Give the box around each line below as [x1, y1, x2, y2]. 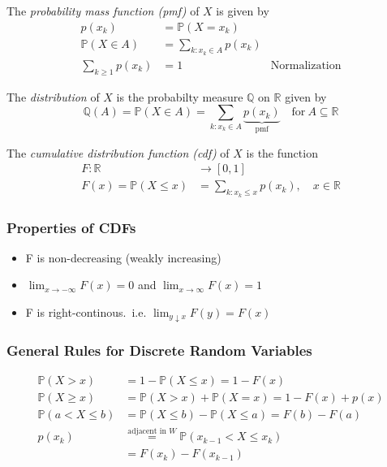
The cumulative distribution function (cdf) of [6, 144, 230, 161]
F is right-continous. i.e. [25, 303, 147, 320]
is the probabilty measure [116, 88, 243, 105]
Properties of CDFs [6, 217, 136, 237]
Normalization [270, 59, 342, 71]
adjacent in [127, 426, 166, 435]
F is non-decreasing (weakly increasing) [25, 249, 221, 266]
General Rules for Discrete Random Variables [6, 339, 312, 360]
